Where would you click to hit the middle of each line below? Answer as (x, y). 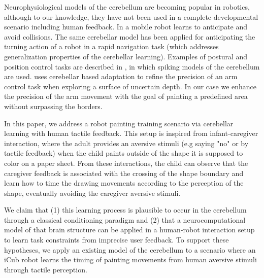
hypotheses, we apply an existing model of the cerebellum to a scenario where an (130, 249)
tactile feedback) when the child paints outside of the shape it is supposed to (124, 153)
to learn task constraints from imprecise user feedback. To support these (117, 240)
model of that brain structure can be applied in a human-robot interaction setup (129, 230)
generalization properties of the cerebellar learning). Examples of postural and (126, 56)
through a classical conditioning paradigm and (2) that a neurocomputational (125, 219)
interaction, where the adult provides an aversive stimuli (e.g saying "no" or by (126, 143)
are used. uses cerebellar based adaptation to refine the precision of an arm (121, 76)
